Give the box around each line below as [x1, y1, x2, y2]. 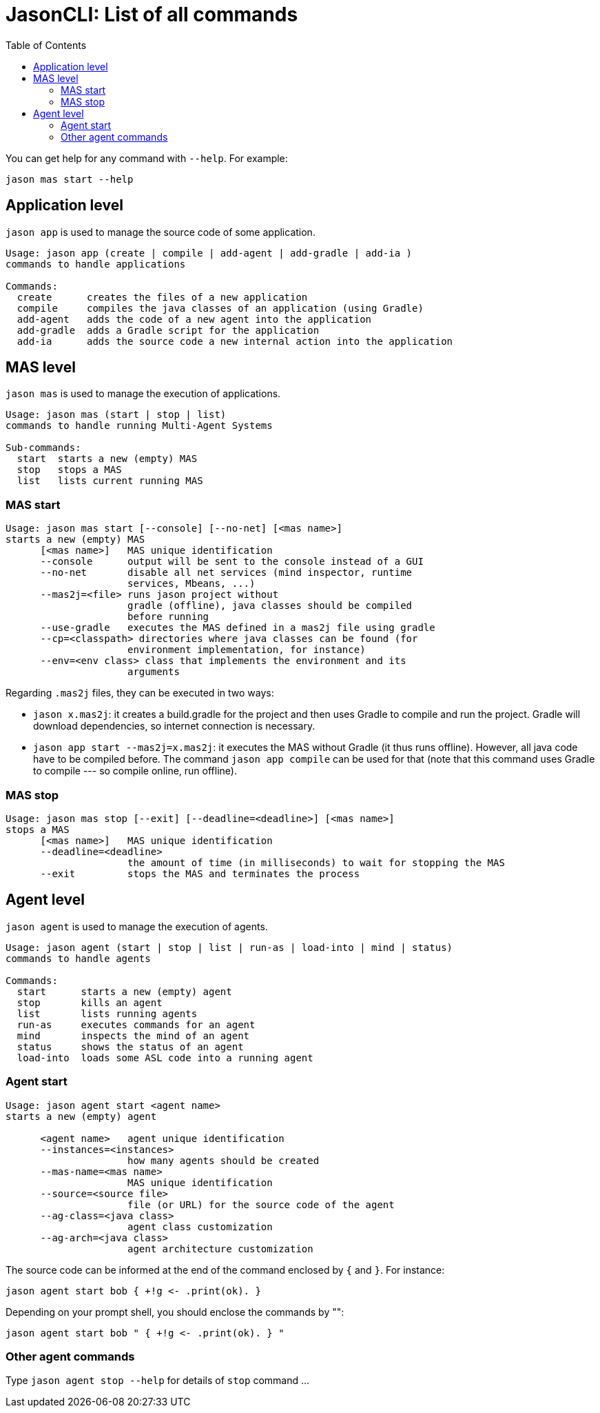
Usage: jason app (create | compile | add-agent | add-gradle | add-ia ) [6, 247, 413, 259]
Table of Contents [6, 39, 87, 51]
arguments [127, 666, 180, 678]
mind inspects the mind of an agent [17, 1030, 250, 1041]
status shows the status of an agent [17, 1041, 244, 1052]
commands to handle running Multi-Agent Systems [6, 420, 273, 432]
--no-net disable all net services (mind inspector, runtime [40, 567, 413, 579]
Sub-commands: [6, 442, 81, 454]
